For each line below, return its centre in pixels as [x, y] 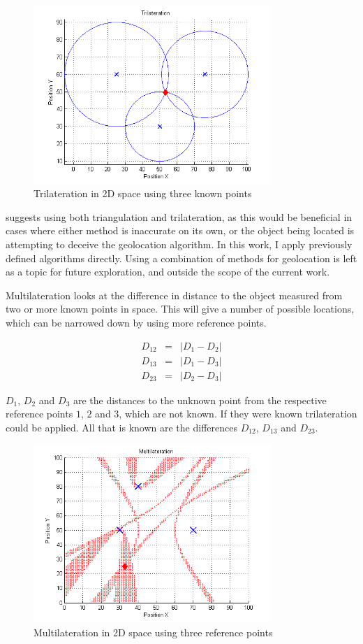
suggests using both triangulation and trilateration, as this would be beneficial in [179, 216]
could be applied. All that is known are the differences [121, 427]
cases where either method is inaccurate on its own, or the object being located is [180, 230]
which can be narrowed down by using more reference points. [136, 322]
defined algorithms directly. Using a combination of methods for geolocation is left [181, 258]
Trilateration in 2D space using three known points [143, 193]
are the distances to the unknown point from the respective [200, 400]
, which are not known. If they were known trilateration [238, 414]
